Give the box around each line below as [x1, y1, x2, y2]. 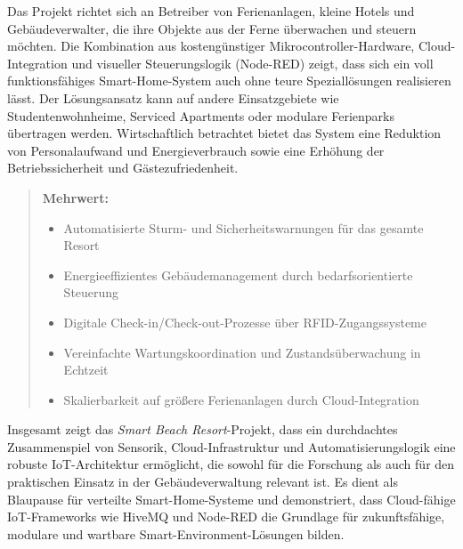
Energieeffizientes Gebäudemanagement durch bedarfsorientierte [63, 265, 413, 284]
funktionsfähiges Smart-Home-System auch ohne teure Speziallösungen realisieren [7, 71, 451, 90]
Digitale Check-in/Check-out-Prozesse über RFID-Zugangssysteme [63, 312, 426, 331]
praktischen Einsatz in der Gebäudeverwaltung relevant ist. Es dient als [7, 472, 398, 491]
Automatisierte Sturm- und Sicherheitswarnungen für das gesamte [63, 218, 424, 237]
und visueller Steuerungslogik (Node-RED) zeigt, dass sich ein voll [71, 53, 434, 72]
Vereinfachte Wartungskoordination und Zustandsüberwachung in [63, 343, 421, 361]
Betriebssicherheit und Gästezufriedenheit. [7, 158, 239, 177]
